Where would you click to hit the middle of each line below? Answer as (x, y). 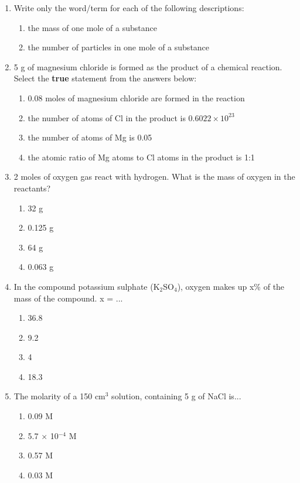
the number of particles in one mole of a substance (119, 47)
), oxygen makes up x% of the (231, 286)
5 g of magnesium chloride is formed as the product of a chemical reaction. (148, 66)
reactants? (32, 188)
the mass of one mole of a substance (92, 27)
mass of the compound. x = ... (68, 298)
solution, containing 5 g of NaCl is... (176, 396)
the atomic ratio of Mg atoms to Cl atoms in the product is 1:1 (141, 157)
